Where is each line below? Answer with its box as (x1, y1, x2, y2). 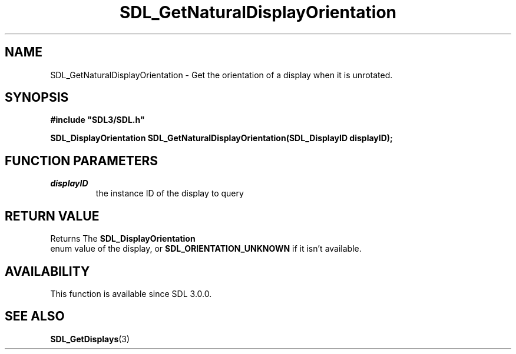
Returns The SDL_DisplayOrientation (50, 233, 196, 244)
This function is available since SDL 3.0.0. (50, 288, 212, 299)
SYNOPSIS (5, 90, 69, 105)
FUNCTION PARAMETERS (5, 153, 158, 168)
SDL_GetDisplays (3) (50, 333, 130, 344)
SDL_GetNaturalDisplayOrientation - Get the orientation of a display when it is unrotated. (50, 69, 393, 80)
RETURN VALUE (5, 208, 100, 223)
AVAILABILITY (5, 263, 90, 279)
